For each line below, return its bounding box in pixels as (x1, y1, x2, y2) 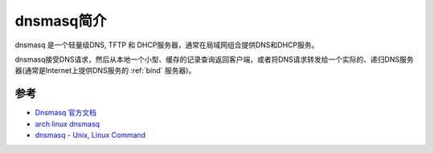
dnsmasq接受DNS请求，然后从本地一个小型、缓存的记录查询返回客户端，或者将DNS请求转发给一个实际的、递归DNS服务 (14, 54, 414, 64)
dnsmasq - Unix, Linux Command (35, 131, 146, 140)
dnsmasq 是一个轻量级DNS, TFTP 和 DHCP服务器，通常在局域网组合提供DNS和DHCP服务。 (14, 40, 319, 50)
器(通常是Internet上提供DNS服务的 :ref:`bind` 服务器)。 (14, 66, 196, 75)
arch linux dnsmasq (35, 119, 100, 128)
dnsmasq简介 (14, 12, 107, 30)
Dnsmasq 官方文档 (35, 108, 96, 118)
